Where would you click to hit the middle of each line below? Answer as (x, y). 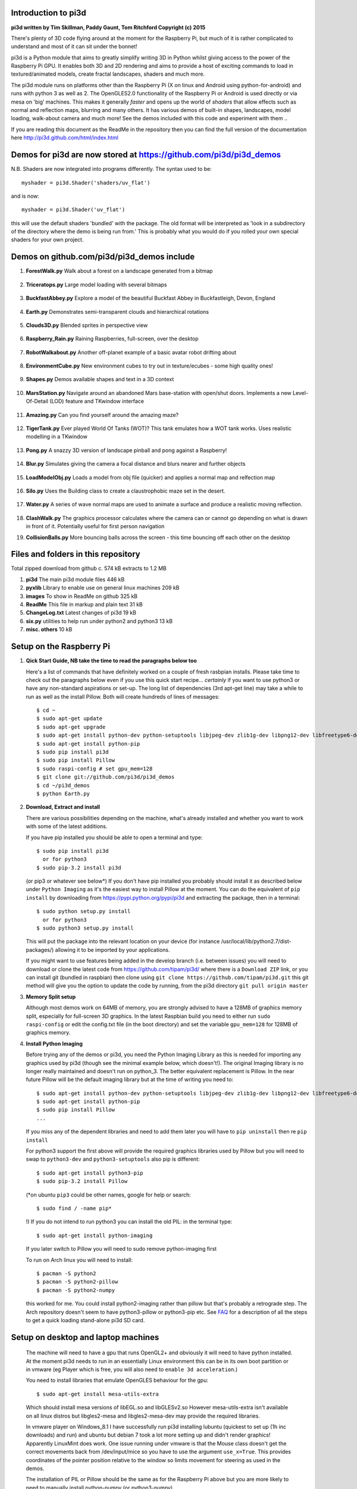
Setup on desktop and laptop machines (85, 1337)
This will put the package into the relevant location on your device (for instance (123, 942)
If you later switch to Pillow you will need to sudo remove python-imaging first (121, 1249)
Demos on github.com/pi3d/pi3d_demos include (103, 257)
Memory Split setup (51, 996)
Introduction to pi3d (48, 13)
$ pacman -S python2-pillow (77, 1282)
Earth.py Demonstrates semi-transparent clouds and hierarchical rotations (118, 311)
